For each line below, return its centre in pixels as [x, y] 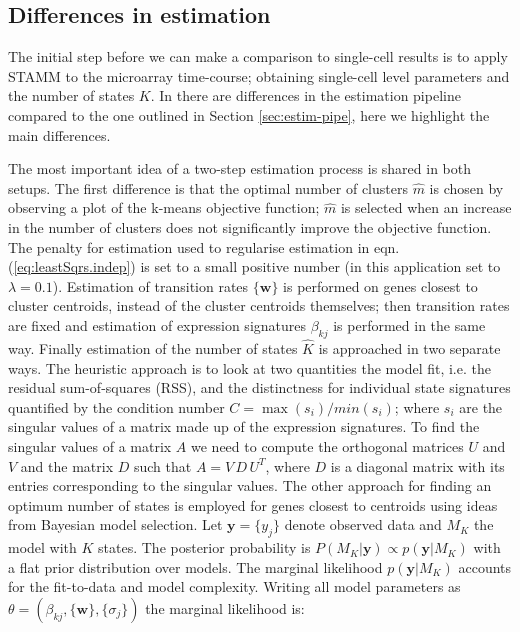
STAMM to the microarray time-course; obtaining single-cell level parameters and [259, 75]
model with [42, 547]
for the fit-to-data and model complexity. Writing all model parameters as [234, 586]
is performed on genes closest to [380, 285]
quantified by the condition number [116, 406]
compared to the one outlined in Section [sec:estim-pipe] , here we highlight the [249, 114]
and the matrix [67, 465]
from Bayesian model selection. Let [115, 524]
